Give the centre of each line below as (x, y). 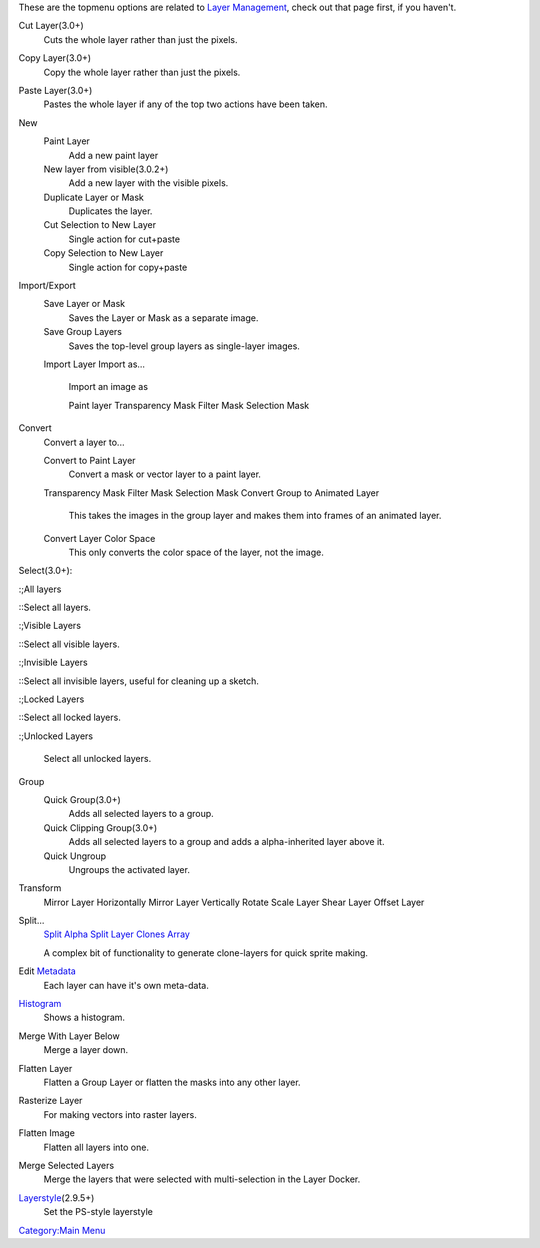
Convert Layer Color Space (99, 538)
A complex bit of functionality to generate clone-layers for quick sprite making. (206, 952)
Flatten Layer (45, 1068)
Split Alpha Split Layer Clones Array (116, 934)
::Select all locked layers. (70, 717)
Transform (40, 888)
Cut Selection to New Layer (100, 225)
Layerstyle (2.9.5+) (56, 1197)
